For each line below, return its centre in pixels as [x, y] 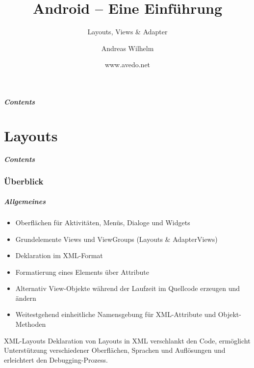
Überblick [24, 181]
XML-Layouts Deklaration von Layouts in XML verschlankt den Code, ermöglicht [127, 340]
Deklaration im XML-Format [59, 255]
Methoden [31, 324]
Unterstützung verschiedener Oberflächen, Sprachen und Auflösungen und [115, 350]
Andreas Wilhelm [127, 48]
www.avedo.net [127, 65]
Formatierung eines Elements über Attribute [82, 272]
